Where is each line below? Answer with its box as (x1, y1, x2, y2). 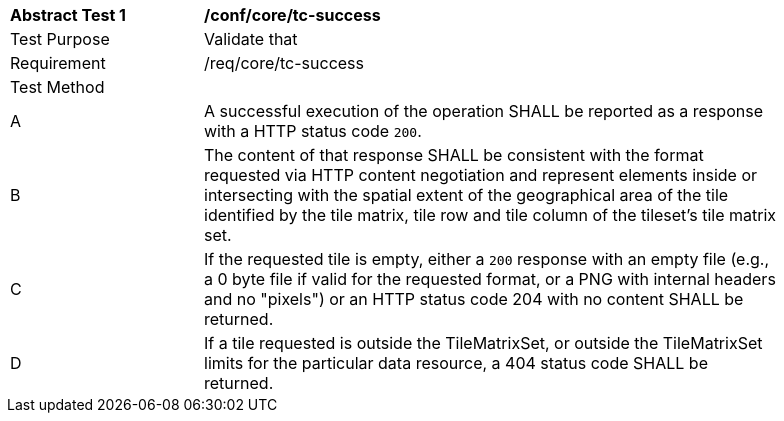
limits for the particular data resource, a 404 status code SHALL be (204, 353, 708, 373)
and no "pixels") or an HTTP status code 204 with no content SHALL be (204, 289, 744, 309)
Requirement (10, 53, 106, 73)
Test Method (10, 77, 105, 97)
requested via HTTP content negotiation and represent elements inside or (204, 165, 758, 185)
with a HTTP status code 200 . (204, 121, 422, 141)
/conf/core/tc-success (204, 5, 381, 25)
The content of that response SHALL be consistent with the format (204, 145, 704, 165)
